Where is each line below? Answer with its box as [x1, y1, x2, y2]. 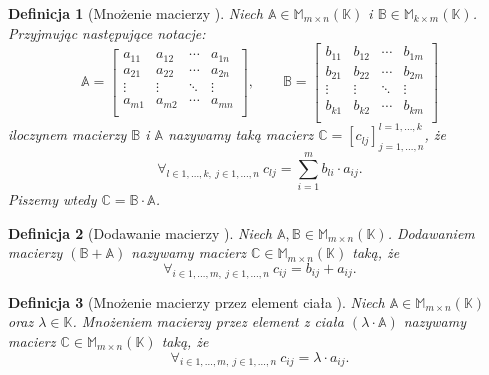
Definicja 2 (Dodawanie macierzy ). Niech [8, 222, 273, 243]
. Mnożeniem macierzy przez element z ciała [72, 311, 344, 332]
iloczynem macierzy [8, 124, 127, 145]
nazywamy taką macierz [168, 124, 314, 145]
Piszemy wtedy [8, 189, 97, 210]
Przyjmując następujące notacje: [8, 22, 206, 43]
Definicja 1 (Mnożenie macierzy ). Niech [8, 3, 263, 23]
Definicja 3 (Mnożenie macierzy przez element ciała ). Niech [8, 291, 385, 312]
